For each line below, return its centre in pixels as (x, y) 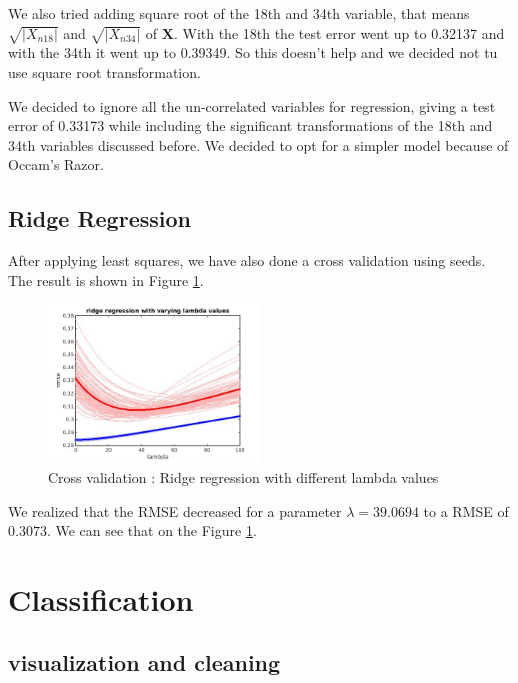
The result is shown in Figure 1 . (106, 279)
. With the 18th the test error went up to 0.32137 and (339, 32)
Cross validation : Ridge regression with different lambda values (243, 476)
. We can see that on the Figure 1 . (151, 530)
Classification (101, 598)
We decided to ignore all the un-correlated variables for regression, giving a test (252, 105)
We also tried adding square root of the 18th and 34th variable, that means (239, 13)
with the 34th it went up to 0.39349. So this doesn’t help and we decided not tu (253, 52)
